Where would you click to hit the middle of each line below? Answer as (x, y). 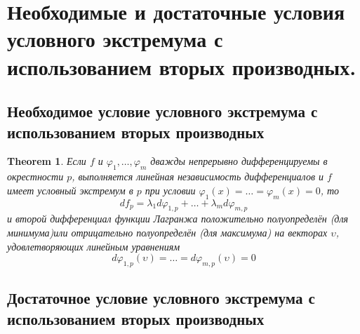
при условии (170, 190)
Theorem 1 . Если (47, 161)
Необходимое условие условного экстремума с (162, 111)
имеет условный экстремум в (70, 190)
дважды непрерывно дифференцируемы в (239, 161)
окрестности (35, 176)
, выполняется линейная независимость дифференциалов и (198, 176)
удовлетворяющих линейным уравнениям (94, 246)
